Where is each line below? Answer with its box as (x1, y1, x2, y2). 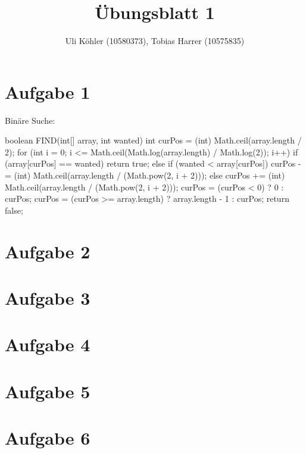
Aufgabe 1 (5, 79, 90, 104)
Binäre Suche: (5, 114, 55, 126)
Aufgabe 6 (5, 426, 90, 450)
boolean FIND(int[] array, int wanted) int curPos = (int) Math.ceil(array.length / (5, 134, 302, 146)
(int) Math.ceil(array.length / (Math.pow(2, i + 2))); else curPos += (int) (14, 169, 285, 182)
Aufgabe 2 (5, 239, 90, 263)
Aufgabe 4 (5, 332, 90, 357)
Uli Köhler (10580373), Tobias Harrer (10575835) (65, 35, 245, 47)
